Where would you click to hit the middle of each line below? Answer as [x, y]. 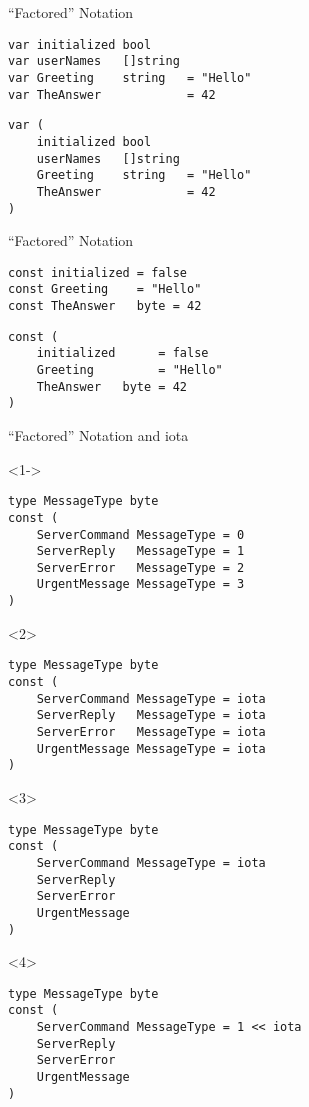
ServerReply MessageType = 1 [140, 551]
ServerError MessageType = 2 [140, 567]
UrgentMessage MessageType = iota [151, 748]
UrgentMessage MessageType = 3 [140, 584]
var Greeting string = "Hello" [130, 77]
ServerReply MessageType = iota [151, 715]
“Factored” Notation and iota [98, 435]
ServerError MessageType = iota [151, 732]
